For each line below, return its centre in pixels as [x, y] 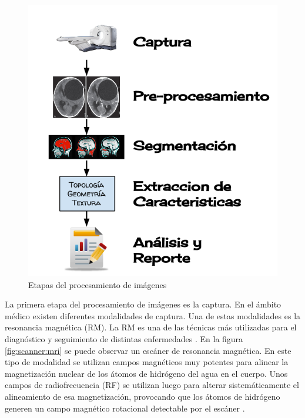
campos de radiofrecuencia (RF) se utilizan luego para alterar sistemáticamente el [152, 385]
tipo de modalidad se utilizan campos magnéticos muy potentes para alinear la [147, 362]
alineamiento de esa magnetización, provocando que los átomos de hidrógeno [143, 397]
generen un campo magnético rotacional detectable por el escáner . [125, 408]
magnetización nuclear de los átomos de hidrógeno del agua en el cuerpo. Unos [146, 373]
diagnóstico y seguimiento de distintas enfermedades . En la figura [124, 339]
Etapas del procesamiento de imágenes [98, 284]
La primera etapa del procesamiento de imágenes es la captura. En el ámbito [143, 304]
